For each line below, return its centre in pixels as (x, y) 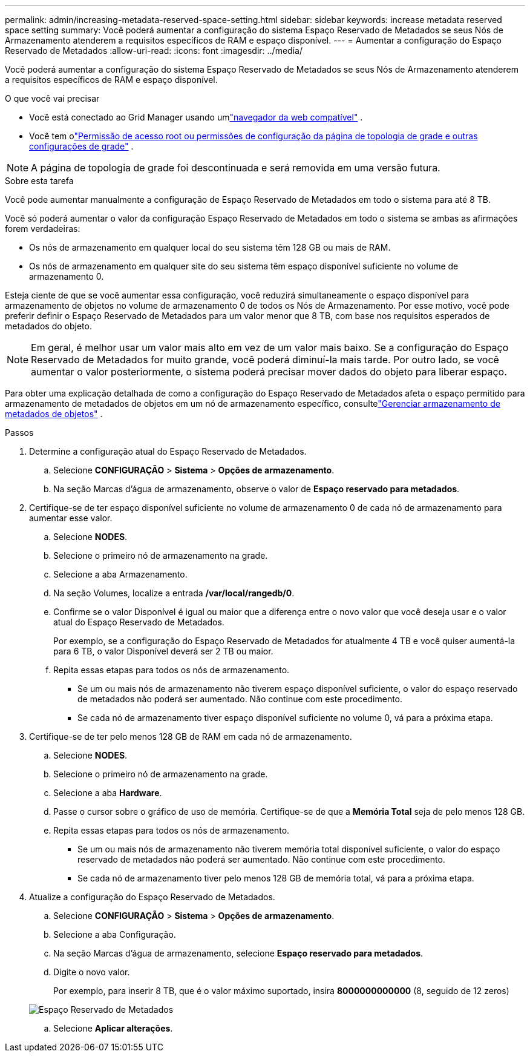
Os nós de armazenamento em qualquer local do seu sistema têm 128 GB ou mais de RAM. (210, 247)
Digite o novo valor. (92, 972)
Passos (19, 433)
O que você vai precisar (52, 98)
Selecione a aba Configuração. (115, 934)
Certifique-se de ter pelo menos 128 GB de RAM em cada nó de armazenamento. (191, 736)
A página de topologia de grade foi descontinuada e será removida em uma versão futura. (236, 168)
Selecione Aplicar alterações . (113, 1028)
